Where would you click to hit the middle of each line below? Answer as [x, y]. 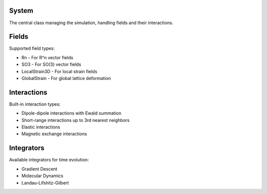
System [21, 11]
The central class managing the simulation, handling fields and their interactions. [91, 23]
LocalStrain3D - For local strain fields [59, 71]
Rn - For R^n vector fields [47, 57]
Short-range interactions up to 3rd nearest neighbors [75, 120]
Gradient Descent [40, 169]
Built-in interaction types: [35, 104]
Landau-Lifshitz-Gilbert [45, 183]
